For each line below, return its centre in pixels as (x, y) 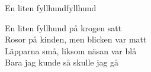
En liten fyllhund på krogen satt (63, 27)
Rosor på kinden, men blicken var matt (76, 39)
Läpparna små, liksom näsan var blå (71, 50)
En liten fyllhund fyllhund (51, 8)
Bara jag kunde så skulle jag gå (62, 62)
